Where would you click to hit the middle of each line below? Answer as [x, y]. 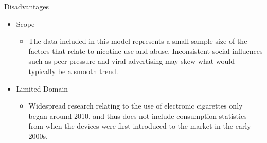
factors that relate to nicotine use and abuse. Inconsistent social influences [146, 51]
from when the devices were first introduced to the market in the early [140, 126]
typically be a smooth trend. [73, 71]
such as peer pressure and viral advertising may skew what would [132, 61]
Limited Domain [42, 88]
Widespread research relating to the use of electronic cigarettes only [136, 106]
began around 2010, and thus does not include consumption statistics [138, 115]
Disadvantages [27, 6]
